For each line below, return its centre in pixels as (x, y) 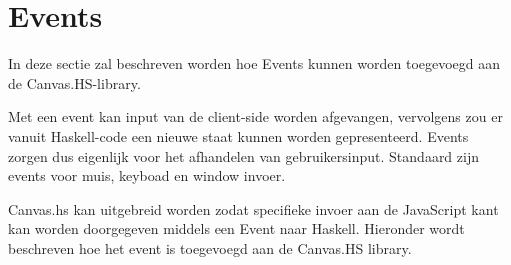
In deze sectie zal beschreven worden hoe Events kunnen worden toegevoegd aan (254, 63)
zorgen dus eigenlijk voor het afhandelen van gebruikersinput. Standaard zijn (243, 155)
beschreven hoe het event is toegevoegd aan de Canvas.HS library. (210, 247)
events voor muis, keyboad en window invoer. (147, 175)
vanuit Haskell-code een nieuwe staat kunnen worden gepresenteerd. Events (238, 135)
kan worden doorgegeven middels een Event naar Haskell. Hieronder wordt (236, 228)
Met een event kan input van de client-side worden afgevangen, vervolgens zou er (255, 116)
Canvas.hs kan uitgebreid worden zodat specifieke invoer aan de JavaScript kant (253, 208)
